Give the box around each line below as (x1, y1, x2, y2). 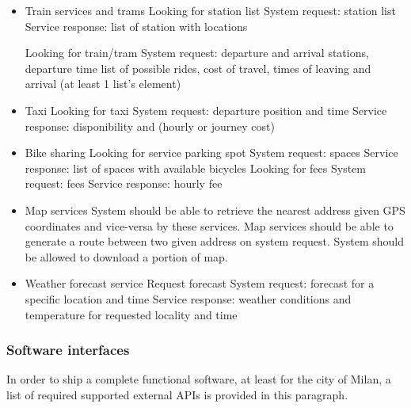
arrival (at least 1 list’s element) (25, 75, 181, 92)
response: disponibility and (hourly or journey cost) (25, 117, 275, 134)
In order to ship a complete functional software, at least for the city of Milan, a (6, 371, 391, 387)
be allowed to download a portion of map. (25, 248, 228, 265)
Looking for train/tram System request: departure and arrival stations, (25, 44, 369, 61)
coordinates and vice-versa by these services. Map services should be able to (25, 217, 394, 234)
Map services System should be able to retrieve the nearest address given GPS (25, 201, 405, 218)
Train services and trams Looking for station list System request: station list (25, 2, 396, 18)
